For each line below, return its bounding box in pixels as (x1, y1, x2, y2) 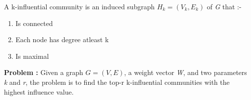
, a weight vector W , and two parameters (124, 67, 247, 77)
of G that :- (206, 1, 242, 11)
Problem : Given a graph (4, 67, 83, 77)
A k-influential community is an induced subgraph (4, 1, 155, 11)
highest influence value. (4, 86, 74, 97)
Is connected (15, 18, 53, 28)
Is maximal (15, 50, 49, 61)
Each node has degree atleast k (15, 34, 109, 45)
